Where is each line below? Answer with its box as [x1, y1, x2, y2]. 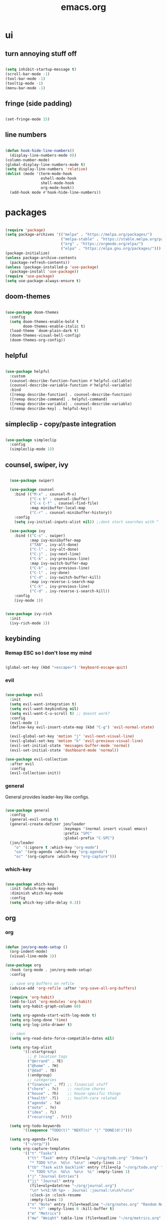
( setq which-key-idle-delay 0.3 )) [9, 900, 81, 906]
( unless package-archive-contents [5, 255, 77, 260]
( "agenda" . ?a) [27, 1100, 61, 1105]
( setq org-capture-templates [9, 1146, 70, 1151]
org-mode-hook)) [40, 185, 75, 190]
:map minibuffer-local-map [29, 505, 85, 511]
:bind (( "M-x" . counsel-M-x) [14, 491, 77, 497]
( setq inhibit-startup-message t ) [5, 67, 77, 72]
